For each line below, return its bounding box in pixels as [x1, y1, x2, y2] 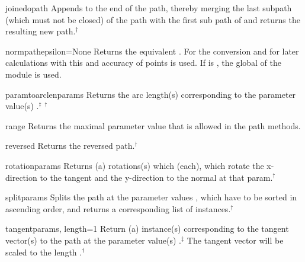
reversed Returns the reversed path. [5, 139, 135, 152]
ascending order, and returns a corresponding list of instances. [5, 202, 231, 215]
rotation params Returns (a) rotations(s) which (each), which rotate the [5, 159, 264, 171]
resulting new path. [5, 25, 76, 37]
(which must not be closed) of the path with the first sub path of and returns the [5, 13, 300, 25]
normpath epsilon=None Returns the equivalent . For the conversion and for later [5, 44, 299, 57]
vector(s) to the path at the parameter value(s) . [5, 234, 181, 246]
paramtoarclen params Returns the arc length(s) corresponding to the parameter [5, 88, 296, 100]
